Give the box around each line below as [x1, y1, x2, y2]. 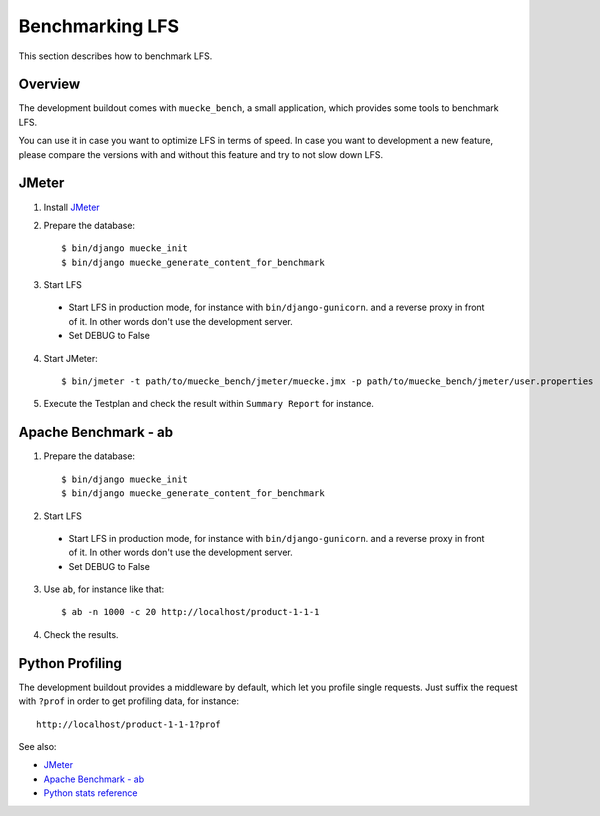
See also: [18, 740, 57, 752]
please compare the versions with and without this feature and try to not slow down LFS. [18, 148, 384, 160]
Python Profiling [18, 655, 122, 672]
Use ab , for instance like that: [43, 583, 165, 595]
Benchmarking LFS [18, 15, 180, 37]
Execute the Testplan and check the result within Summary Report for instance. [43, 398, 375, 410]
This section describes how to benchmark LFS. [18, 50, 213, 62]
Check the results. [43, 628, 119, 640]
